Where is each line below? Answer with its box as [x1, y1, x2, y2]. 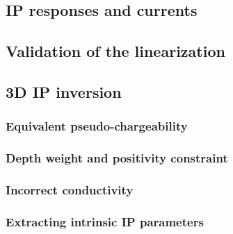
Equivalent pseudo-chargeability [6, 117, 188, 135]
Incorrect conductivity [6, 181, 134, 198]
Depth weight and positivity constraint [6, 149, 228, 167]
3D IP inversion [6, 81, 122, 102]
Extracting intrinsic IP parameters [6, 212, 204, 230]
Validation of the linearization [6, 40, 225, 62]
